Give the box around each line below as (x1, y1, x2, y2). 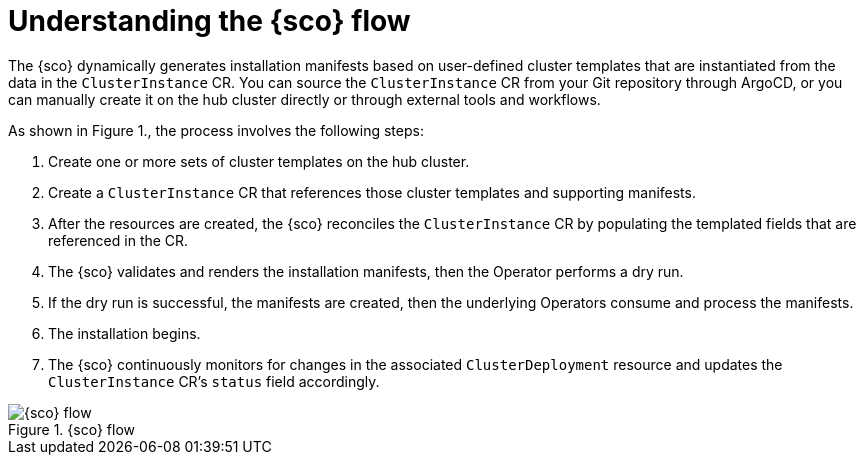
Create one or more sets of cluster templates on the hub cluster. (48, 152, 470, 170)
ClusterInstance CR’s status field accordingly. (48, 372, 380, 390)
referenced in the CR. (48, 231, 189, 249)
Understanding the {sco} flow (8, 4, 411, 38)
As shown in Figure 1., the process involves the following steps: (8, 121, 424, 139)
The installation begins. (48, 324, 201, 342)
